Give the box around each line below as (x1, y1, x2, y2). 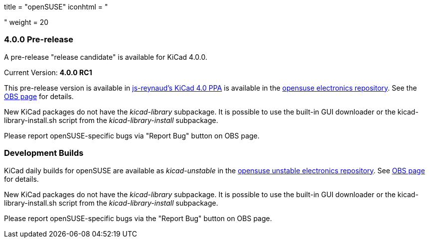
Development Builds (4, 148, 84, 158)
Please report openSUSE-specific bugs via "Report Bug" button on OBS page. (4, 131, 260, 140)
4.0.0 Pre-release (4, 34, 73, 45)
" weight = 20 (4, 18, 49, 26)
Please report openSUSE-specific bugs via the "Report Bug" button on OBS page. (4, 214, 272, 223)
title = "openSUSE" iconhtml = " (4, 2, 108, 11)
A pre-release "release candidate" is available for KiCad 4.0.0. (4, 52, 207, 61)
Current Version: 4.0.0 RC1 (4, 68, 92, 77)
